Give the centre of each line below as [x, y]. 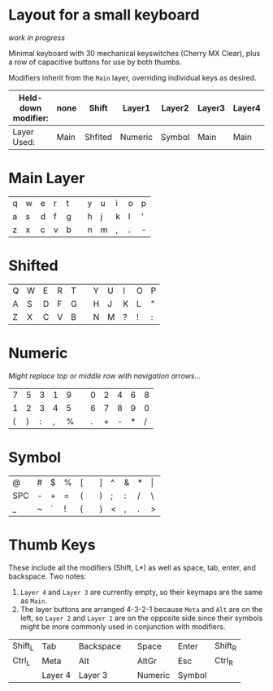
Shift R [226, 646]
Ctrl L [22, 661]
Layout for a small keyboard [104, 15]
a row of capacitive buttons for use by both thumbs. [95, 62]
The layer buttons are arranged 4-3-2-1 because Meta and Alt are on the [141, 609]
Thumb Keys [52, 545]
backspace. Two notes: [48, 576]
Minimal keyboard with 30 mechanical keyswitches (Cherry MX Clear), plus [134, 53]
